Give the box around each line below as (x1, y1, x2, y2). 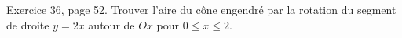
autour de (88, 16, 135, 33)
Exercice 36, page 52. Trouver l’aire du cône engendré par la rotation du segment (6, 2, 397, 17)
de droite (6, 16, 49, 33)
